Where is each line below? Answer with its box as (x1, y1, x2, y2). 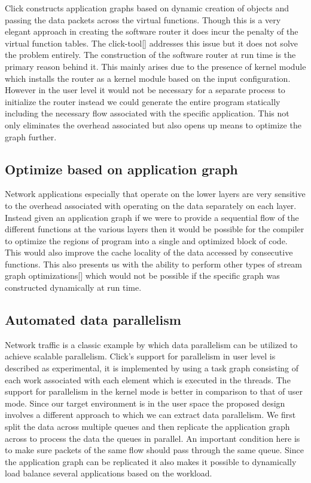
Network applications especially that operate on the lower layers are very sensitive (5, 187, 306, 200)
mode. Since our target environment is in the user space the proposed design (5, 396, 285, 409)
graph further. (5, 130, 57, 143)
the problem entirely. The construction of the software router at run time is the (5, 48, 296, 61)
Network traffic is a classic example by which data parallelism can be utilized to (5, 338, 298, 350)
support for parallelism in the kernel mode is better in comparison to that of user (5, 385, 303, 398)
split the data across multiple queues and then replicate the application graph (5, 420, 290, 433)
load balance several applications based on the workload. (5, 467, 212, 479)
